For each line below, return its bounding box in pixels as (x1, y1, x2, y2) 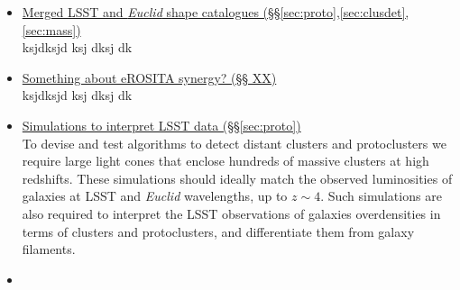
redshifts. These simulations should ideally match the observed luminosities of (22, 168, 453, 187)
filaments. (22, 240, 76, 258)
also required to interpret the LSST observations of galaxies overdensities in (22, 204, 441, 222)
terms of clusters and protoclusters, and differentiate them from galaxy (22, 222, 415, 240)
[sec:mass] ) (22, 20, 81, 39)
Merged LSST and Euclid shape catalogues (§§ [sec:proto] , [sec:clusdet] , (22, 3, 409, 21)
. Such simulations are (320, 186, 442, 205)
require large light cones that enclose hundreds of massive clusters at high (22, 151, 429, 170)
